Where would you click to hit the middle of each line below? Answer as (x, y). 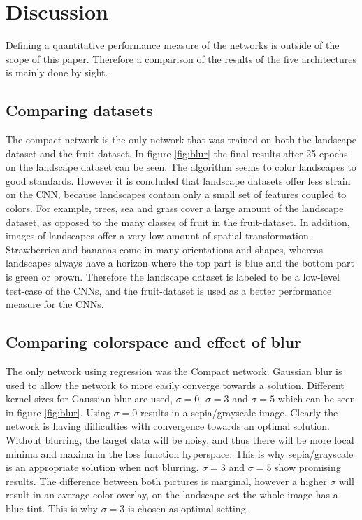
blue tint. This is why (52, 508)
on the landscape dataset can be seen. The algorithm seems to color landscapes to (181, 167)
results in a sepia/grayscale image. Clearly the (239, 412)
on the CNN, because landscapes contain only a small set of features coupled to (176, 194)
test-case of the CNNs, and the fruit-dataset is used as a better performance (169, 290)
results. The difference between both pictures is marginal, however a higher (166, 480)
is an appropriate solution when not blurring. (102, 467)
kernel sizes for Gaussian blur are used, (89, 399)
